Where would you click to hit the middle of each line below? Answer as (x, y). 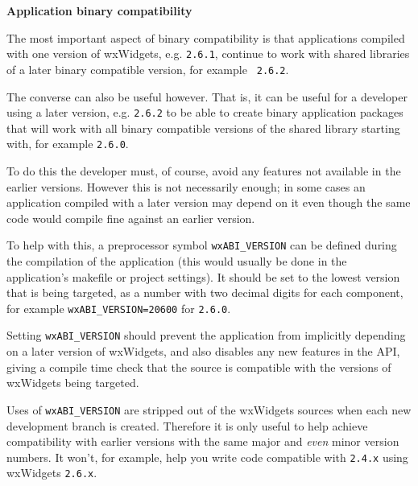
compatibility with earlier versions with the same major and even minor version (203, 441)
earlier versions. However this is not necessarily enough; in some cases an (186, 186)
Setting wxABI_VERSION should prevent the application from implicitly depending (206, 335)
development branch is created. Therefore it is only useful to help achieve (187, 425)
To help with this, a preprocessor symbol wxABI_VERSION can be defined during (202, 245)
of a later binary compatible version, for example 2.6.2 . (148, 69)
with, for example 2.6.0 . (68, 144)
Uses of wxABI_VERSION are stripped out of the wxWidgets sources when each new (209, 409)
